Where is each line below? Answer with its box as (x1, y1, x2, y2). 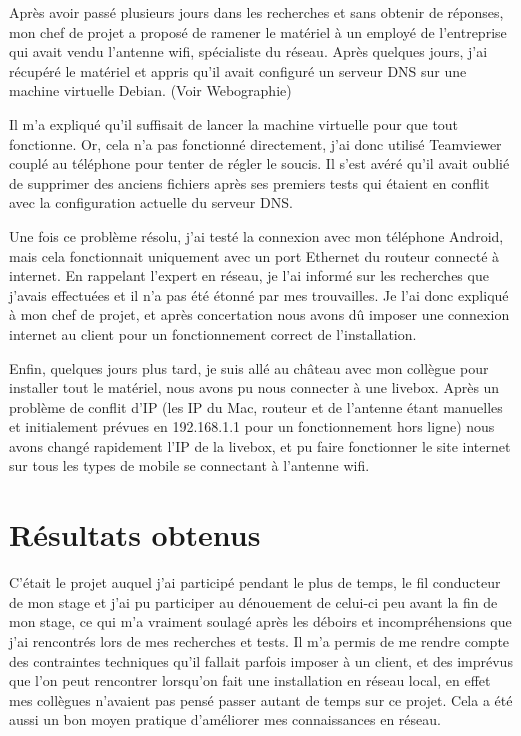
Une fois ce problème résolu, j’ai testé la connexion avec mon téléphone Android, (9, 225, 504, 246)
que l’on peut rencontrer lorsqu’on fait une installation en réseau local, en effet (9, 670, 491, 691)
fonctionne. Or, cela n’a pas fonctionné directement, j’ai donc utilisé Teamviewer (9, 133, 502, 154)
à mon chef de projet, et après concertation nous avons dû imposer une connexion (9, 304, 510, 325)
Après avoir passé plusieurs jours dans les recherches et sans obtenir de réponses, (9, 2, 504, 22)
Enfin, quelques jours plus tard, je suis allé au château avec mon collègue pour (9, 357, 489, 378)
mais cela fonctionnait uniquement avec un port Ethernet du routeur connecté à (9, 245, 500, 266)
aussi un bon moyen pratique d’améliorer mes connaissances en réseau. (9, 709, 441, 730)
